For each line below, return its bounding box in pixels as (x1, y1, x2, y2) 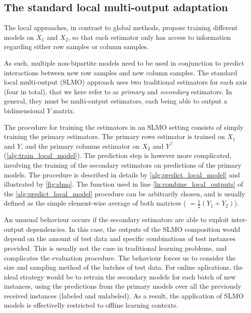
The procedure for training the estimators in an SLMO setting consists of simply (4, 122, 244, 132)
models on (4, 32, 34, 42)
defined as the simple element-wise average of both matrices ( (4, 198, 186, 208)
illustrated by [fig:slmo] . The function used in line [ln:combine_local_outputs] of (4, 179, 243, 189)
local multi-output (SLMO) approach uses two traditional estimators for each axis (4, 77, 248, 87)
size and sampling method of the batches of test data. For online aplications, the (4, 262, 243, 272)
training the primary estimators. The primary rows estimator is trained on (4, 131, 225, 141)
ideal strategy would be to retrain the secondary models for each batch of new (4, 271, 236, 281)
